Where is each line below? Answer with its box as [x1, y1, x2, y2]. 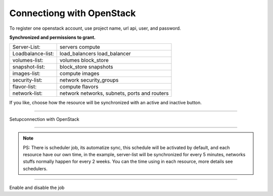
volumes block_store [59, 57, 109, 64]
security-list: [12, 77, 42, 84]
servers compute [59, 43, 101, 50]
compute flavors [59, 83, 99, 90]
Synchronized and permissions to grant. [9, 34, 96, 40]
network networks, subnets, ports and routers [59, 90, 169, 97]
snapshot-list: [12, 63, 45, 71]
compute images [59, 70, 100, 77]
